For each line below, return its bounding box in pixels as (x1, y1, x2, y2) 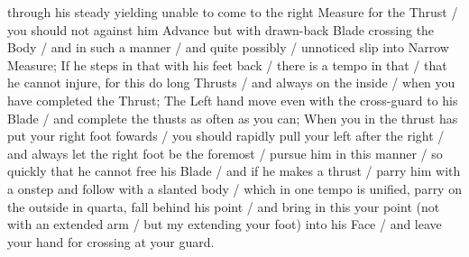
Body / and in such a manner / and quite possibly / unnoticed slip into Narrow (7, 38, 449, 57)
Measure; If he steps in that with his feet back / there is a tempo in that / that (7, 55, 447, 74)
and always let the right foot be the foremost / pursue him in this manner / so (7, 143, 443, 162)
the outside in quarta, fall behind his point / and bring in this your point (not (7, 197, 440, 216)
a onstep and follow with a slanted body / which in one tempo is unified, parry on (7, 179, 462, 197)
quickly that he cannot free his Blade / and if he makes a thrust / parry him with (7, 161, 461, 180)
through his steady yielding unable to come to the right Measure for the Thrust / (7, 3, 458, 21)
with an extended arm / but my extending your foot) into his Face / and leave (7, 215, 442, 234)
